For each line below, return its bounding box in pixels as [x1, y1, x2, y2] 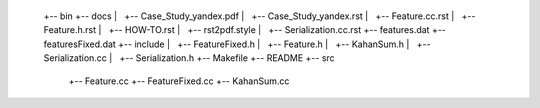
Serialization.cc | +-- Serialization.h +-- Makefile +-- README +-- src [43, 52, 335, 64]
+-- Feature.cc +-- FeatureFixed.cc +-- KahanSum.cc [68, 75, 290, 87]
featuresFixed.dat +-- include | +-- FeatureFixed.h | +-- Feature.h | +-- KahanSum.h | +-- [43, 38, 431, 50]
